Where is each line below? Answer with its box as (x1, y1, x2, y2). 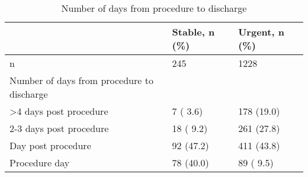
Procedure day (9, 156, 70, 169)
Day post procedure (9, 139, 91, 152)
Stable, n (172, 25, 215, 38)
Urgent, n (238, 25, 284, 38)
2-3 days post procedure (9, 121, 109, 135)
